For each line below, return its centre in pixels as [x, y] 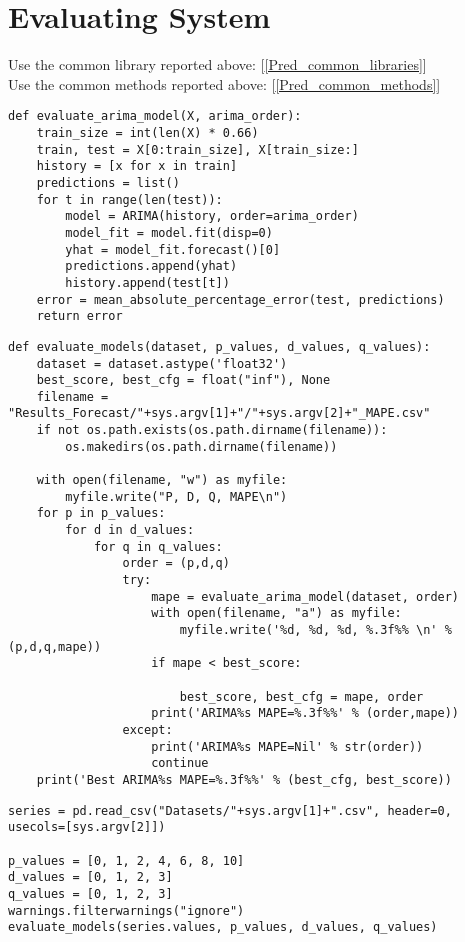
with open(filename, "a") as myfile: [276, 613]
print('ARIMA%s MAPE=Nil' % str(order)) [287, 746]
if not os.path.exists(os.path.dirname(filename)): [212, 430]
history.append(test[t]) [147, 282]
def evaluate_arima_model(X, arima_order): [155, 116]
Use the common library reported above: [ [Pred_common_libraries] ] [217, 64]
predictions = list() [108, 182]
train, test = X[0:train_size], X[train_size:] [197, 149]
